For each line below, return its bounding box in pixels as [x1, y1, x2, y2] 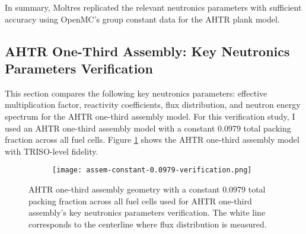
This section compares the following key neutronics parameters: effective [5, 86, 267, 99]
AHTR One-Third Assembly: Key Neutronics [5, 41, 290, 60]
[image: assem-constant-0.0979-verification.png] [52, 166, 252, 175]
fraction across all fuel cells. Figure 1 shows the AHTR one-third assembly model [5, 133, 299, 146]
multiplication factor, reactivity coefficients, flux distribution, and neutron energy [5, 98, 301, 111]
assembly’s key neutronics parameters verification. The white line [28, 206, 266, 219]
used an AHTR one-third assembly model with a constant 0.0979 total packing [5, 121, 291, 134]
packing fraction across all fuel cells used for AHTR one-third [28, 194, 252, 207]
